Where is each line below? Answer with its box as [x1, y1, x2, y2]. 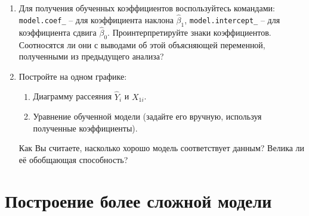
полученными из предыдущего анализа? [18, 50, 164, 62]
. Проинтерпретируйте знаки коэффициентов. [107, 26, 271, 38]
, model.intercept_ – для [184, 13, 280, 26]
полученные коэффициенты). [33, 121, 138, 134]
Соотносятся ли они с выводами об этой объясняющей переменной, [18, 38, 265, 51]
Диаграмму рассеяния [33, 90, 112, 102]
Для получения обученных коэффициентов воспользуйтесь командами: [18, 2, 275, 14]
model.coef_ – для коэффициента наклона [18, 13, 174, 26]
